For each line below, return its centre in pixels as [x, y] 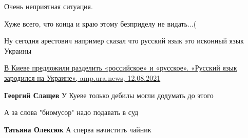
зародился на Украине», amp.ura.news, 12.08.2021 [82, 77]
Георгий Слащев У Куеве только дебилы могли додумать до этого [109, 95]
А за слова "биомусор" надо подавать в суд [71, 112]
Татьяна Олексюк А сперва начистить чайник [78, 129]
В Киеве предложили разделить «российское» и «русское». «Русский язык [121, 68]
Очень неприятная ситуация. [49, 6]
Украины [18, 50]
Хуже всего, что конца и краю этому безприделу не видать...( [100, 23]
